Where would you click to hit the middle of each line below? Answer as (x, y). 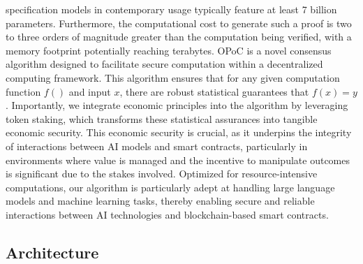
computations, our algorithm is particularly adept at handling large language (170, 187)
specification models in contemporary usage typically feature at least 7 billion (171, 9)
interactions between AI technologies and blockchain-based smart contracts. (167, 214)
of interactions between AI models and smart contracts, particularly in (157, 146)
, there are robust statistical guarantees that (214, 91)
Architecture (52, 252)
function (23, 91)
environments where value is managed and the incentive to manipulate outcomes (178, 160)
